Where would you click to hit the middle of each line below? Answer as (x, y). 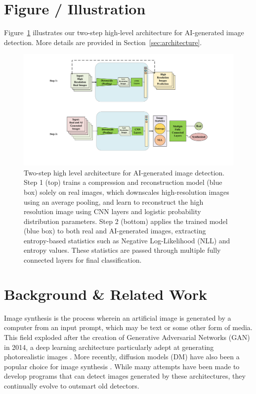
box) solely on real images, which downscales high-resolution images (127, 192)
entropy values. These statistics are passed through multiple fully (122, 250)
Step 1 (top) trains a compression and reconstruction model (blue (123, 182)
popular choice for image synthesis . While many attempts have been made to (122, 366)
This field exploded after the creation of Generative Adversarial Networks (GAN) (127, 337)
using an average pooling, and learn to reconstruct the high (114, 201)
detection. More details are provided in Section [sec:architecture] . (103, 42)
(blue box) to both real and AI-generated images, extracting (115, 231)
